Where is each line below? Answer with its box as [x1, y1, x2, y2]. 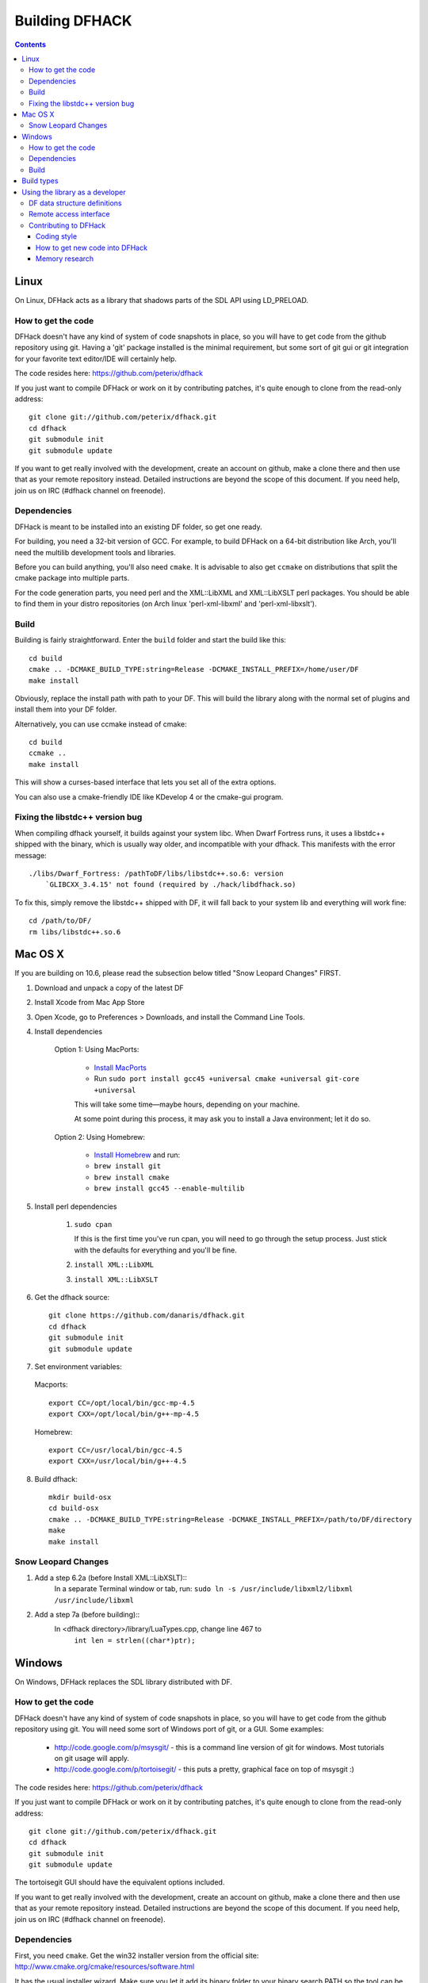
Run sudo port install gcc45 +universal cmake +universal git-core [94, 1074, 360, 1084]
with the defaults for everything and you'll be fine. [74, 1245, 237, 1255]
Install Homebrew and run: [94, 1150, 181, 1160]
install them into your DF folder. [14, 704, 117, 714]
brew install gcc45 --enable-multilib [94, 1184, 245, 1193]
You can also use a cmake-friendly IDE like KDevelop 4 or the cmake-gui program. [14, 792, 284, 801]
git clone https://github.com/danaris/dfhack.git [48, 1311, 246, 1320]
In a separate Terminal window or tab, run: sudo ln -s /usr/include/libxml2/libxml [54, 1584, 353, 1594]
